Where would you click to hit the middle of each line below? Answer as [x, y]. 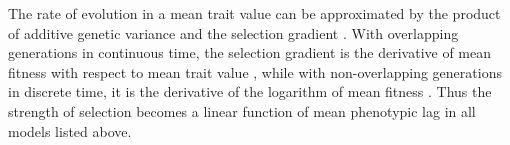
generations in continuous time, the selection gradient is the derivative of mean [250, 52]
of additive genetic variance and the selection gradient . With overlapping [233, 32]
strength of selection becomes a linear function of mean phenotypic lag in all [242, 110]
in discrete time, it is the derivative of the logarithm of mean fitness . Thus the [250, 91]
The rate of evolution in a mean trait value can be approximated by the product [254, 13]
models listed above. [70, 130]
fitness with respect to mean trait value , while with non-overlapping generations [255, 71]
